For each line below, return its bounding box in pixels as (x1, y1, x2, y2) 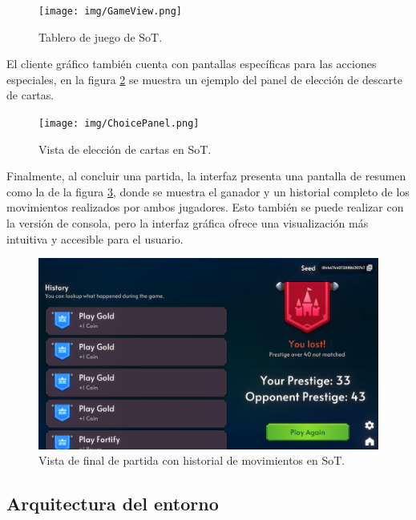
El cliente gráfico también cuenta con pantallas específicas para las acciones (6, 55, 377, 72)
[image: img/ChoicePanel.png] (38, 118, 200, 130)
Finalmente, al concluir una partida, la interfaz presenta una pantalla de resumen (6, 167, 406, 184)
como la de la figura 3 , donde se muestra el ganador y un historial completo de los (6, 183, 410, 200)
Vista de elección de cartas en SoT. (38, 140, 212, 157)
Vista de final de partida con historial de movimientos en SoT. (38, 452, 345, 469)
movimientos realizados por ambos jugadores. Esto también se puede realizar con (6, 199, 404, 216)
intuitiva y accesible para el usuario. (6, 230, 184, 247)
